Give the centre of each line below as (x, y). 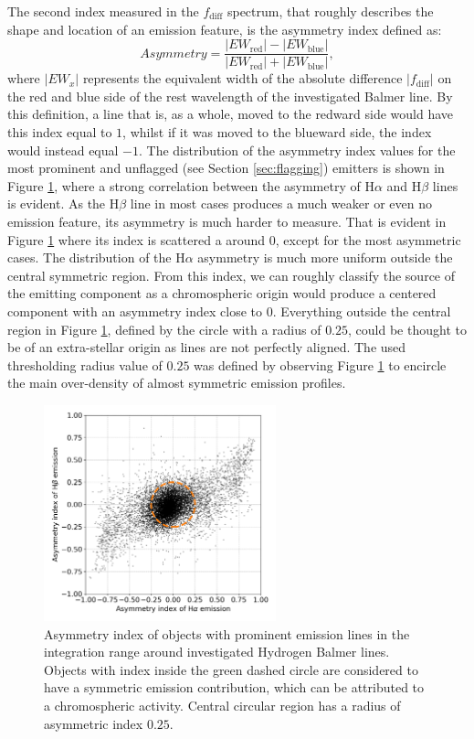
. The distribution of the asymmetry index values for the (297, 150)
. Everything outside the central (362, 311)
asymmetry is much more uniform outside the (325, 257)
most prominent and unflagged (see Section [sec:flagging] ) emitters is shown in (226, 168)
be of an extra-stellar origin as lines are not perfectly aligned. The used (207, 347)
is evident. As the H (63, 203)
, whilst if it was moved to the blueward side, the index (277, 132)
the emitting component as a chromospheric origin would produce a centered (222, 293)
